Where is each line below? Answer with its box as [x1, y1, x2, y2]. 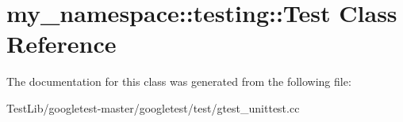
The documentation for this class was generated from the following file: [6, 73, 351, 90]
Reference [6, 28, 117, 60]
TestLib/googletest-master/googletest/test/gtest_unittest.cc [6, 99, 300, 116]
